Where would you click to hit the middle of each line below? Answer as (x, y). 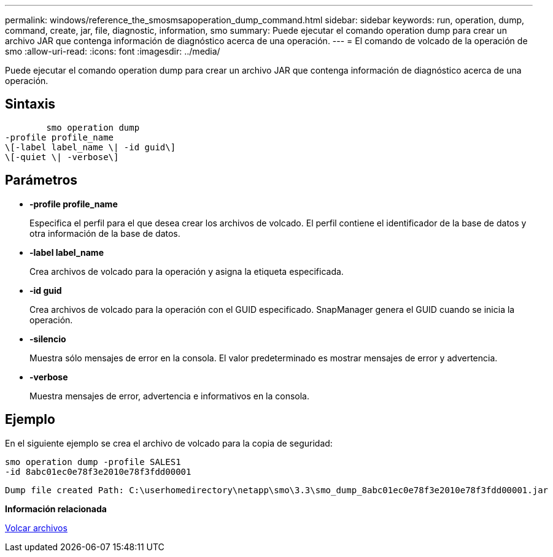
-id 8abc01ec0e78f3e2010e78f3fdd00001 (98, 471)
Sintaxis (30, 104)
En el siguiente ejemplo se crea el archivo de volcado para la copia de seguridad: (169, 443)
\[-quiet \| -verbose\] (62, 157)
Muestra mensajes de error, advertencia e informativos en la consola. (170, 396)
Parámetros (41, 180)
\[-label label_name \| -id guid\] (91, 147)
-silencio (48, 339)
